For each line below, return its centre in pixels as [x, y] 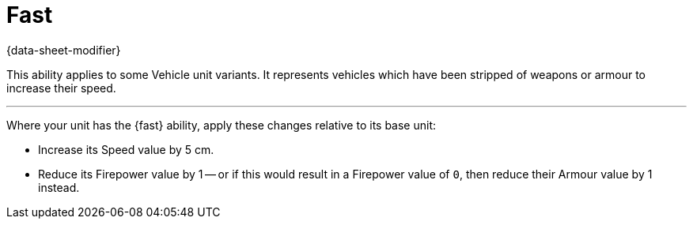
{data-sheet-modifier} [64, 50]
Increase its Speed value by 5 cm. [126, 149]
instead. [59, 187]
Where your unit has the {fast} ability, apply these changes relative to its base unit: [222, 125]
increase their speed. [61, 88]
